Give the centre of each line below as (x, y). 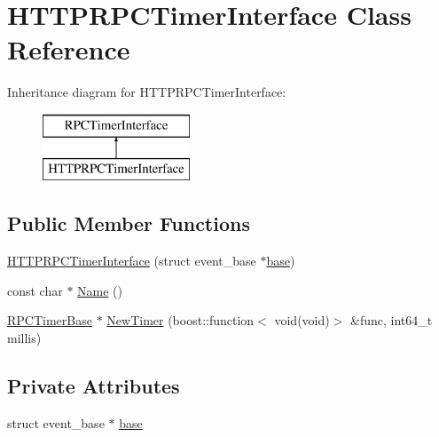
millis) (24, 338)
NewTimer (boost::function (180, 320)
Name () (100, 290)
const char (35, 290)
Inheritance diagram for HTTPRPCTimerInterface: (147, 92)
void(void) (302, 320)
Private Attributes (94, 386)
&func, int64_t (392, 320)
